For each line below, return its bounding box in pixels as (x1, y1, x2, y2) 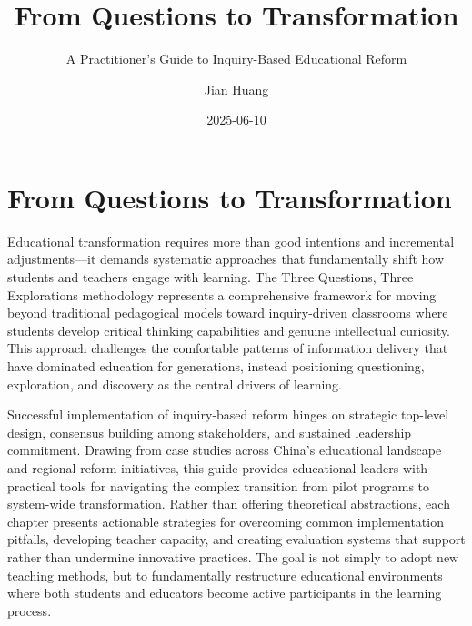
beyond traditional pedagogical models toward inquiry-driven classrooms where (7, 303, 448, 322)
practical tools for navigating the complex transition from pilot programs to (7, 476, 430, 495)
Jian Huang (204, 79, 269, 98)
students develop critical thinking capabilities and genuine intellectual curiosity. (7, 320, 450, 339)
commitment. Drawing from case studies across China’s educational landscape (7, 440, 442, 459)
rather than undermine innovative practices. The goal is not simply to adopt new (7, 547, 459, 566)
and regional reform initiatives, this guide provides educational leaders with (7, 458, 428, 477)
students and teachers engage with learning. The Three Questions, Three (7, 268, 414, 287)
